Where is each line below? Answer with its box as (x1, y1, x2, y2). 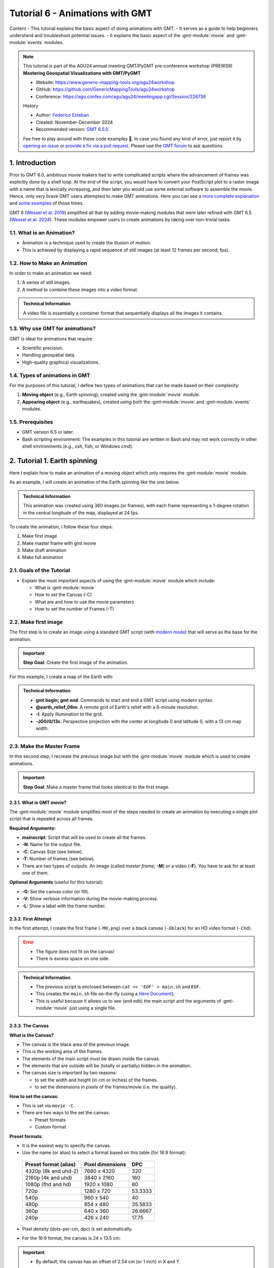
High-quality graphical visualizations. (22, 359, 100, 365)
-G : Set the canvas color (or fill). (22, 888, 90, 895)
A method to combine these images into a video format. (22, 287, 139, 293)
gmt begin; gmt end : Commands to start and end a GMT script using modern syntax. (36, 697, 214, 703)
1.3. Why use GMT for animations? (9, 325, 96, 332)
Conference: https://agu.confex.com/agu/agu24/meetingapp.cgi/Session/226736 (36, 93, 207, 99)
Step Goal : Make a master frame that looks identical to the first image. (23, 784, 170, 790)
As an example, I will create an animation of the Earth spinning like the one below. (9, 479, 180, 485)
